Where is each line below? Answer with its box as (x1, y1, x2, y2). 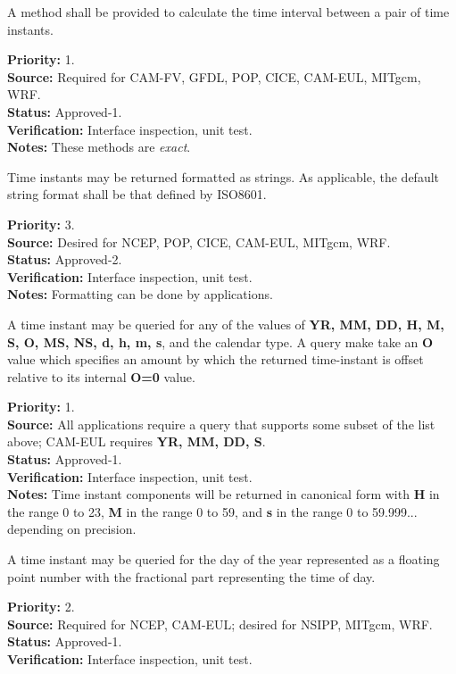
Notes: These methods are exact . (7, 137, 191, 156)
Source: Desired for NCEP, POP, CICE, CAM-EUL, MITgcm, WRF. (7, 232, 391, 251)
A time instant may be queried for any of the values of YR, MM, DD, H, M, (7, 314, 444, 333)
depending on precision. (7, 520, 137, 538)
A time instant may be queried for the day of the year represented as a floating (7, 550, 440, 569)
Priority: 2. (7, 597, 75, 616)
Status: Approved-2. (7, 250, 122, 269)
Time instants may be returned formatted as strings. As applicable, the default (7, 167, 440, 186)
